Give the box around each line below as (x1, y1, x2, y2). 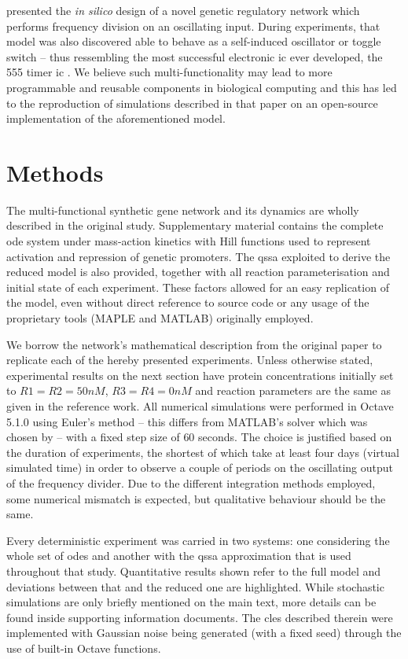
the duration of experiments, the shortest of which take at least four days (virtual (6, 444, 399, 460)
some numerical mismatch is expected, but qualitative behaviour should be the (6, 490, 386, 506)
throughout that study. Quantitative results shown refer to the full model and (6, 562, 381, 579)
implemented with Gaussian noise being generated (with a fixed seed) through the (6, 624, 402, 641)
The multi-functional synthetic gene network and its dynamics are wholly (6, 201, 359, 218)
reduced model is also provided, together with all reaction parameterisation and (6, 263, 390, 280)
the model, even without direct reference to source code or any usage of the (6, 294, 369, 311)
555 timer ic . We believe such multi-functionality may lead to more (6, 64, 333, 80)
